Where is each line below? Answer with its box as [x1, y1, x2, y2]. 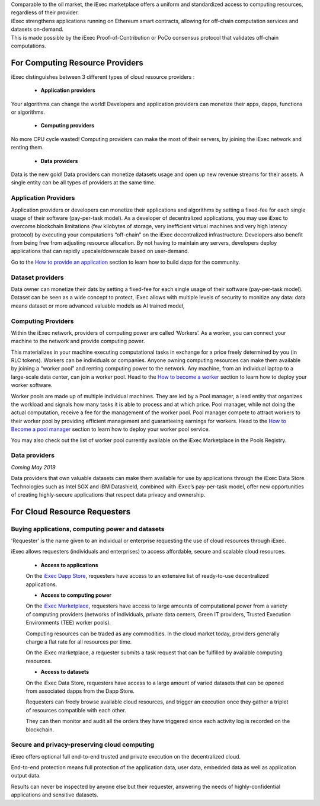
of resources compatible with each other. [25, 706, 127, 714]
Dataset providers [11, 273, 65, 282]
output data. [11, 772, 41, 779]
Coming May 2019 [11, 463, 56, 471]
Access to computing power [40, 591, 112, 599]
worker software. [11, 382, 53, 389]
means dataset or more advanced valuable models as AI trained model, [11, 302, 185, 309]
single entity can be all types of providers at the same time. [11, 179, 156, 186]
